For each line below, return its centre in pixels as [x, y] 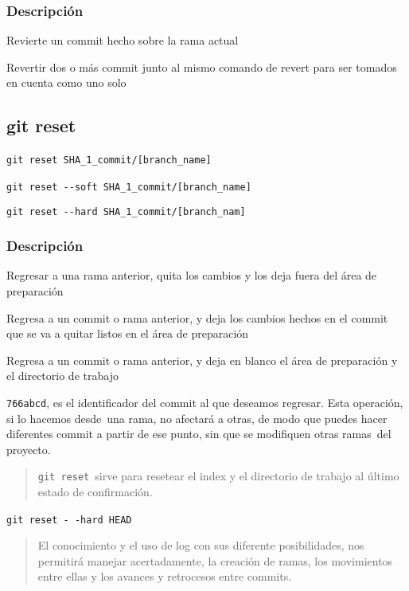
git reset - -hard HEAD [69, 520]
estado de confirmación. [95, 492]
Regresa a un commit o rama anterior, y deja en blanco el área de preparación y [202, 360]
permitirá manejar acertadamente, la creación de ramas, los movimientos [215, 560]
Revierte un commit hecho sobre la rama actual [123, 40]
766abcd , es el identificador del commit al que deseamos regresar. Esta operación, [205, 402]
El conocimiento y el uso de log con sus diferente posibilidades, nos [201, 545]
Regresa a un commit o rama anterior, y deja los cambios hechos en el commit [197, 317]
